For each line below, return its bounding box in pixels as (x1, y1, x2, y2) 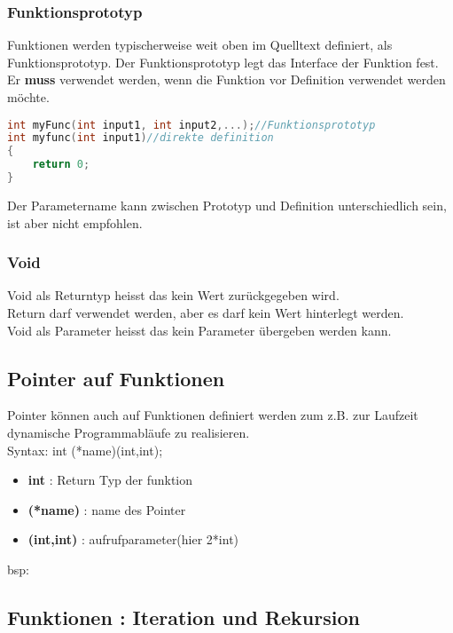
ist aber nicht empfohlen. (7, 213, 143, 232)
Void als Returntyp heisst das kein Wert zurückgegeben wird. (7, 286, 340, 305)
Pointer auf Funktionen (7, 364, 225, 392)
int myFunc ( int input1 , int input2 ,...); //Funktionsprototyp (7, 118, 376, 131)
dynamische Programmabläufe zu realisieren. (7, 423, 250, 441)
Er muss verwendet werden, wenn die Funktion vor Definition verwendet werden (7, 70, 446, 89)
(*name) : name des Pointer (27, 500, 186, 518)
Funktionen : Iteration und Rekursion (7, 603, 360, 630)
